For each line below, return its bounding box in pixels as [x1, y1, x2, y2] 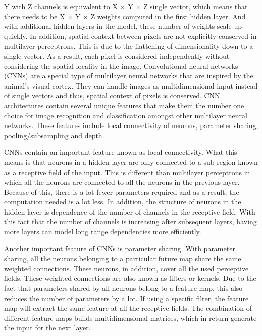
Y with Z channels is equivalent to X [4, 1, 118, 11]
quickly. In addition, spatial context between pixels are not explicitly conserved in [4, 30, 257, 41]
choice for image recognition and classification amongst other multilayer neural [4, 110, 247, 120]
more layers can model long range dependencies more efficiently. [4, 226, 201, 237]
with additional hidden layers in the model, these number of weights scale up [4, 21, 242, 31]
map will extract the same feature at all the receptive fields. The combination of [4, 303, 252, 313]
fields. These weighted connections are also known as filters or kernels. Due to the [4, 273, 256, 283]
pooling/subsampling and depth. [4, 130, 104, 140]
